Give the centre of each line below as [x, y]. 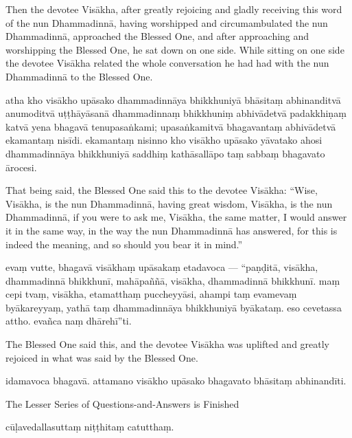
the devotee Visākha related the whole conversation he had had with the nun [167, 63]
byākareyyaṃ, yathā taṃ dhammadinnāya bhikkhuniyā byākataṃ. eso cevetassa [174, 307]
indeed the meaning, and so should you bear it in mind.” [124, 244]
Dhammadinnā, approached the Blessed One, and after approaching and [157, 36]
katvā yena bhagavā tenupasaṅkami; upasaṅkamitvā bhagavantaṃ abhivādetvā [171, 126]
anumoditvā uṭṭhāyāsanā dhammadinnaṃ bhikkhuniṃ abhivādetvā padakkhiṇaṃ [176, 113]
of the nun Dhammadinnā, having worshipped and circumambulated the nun [167, 22]
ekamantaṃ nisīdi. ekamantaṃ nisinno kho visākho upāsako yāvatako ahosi [164, 140]
